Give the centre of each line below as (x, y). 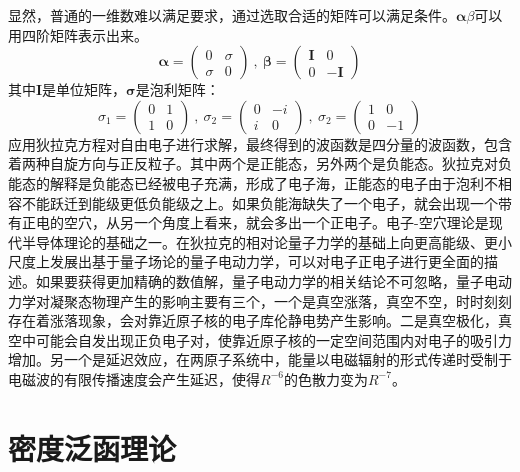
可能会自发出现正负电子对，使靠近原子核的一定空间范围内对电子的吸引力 (273, 339)
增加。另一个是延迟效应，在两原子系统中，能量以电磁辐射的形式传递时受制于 (260, 359)
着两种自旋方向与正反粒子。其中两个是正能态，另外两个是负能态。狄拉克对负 (260, 163)
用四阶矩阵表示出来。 (78, 34)
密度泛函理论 (92, 447)
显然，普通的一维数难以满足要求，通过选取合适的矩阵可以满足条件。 (232, 15)
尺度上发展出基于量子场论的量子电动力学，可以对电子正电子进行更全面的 (246, 261)
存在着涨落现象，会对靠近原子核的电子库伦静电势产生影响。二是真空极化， (253, 320)
